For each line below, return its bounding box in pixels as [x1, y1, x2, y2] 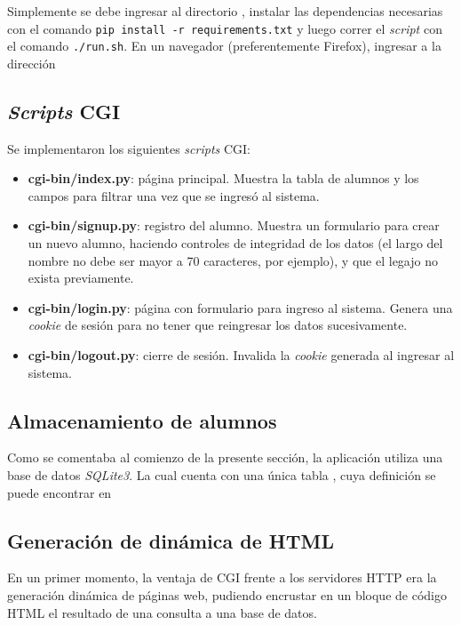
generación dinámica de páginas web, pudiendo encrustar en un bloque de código [7, 586, 447, 605]
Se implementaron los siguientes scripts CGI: [7, 139, 250, 157]
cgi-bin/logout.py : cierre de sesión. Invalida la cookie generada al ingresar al [28, 346, 455, 365]
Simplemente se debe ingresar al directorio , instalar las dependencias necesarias [7, 2, 443, 20]
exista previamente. [28, 268, 134, 287]
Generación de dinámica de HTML [7, 526, 335, 554]
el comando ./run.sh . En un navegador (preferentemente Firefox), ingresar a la [7, 36, 441, 55]
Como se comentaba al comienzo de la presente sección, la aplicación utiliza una [7, 448, 443, 467]
